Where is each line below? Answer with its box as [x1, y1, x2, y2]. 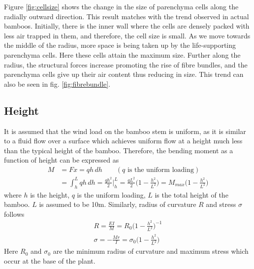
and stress [206, 199, 236, 209]
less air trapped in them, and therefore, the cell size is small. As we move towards [4, 30, 251, 40]
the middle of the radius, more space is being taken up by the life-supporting [4, 40, 236, 50]
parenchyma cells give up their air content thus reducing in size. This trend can [4, 69, 244, 79]
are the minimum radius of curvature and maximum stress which [53, 246, 249, 256]
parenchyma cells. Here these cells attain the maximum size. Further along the [4, 49, 241, 60]
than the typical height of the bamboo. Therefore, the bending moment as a [4, 145, 233, 155]
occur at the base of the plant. [4, 256, 95, 266]
